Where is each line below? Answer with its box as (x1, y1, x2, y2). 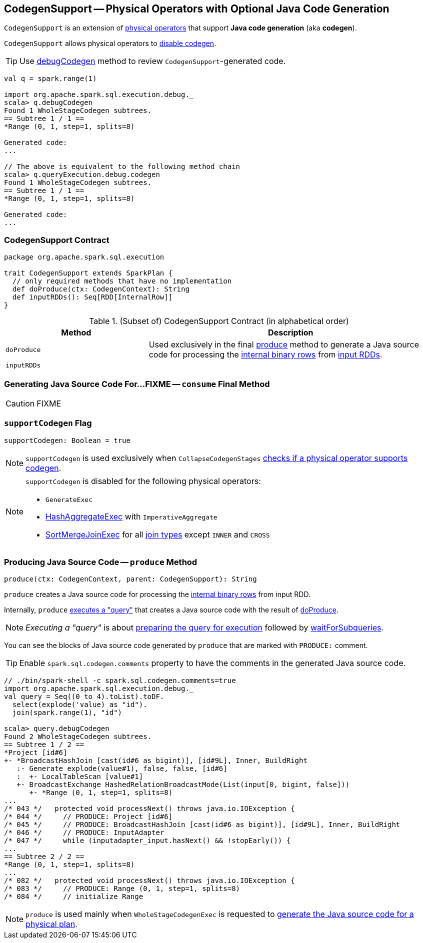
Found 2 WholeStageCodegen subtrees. (4, 732, 152, 741)
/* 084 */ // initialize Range (4, 892, 143, 901)
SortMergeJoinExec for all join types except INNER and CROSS (45, 529, 270, 539)
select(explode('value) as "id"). (12, 700, 147, 709)
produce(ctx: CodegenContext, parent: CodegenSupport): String (4, 575, 257, 583)
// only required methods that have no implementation (12, 277, 232, 285)
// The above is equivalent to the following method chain (4, 162, 240, 171)
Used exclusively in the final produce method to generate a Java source (148, 339, 419, 350)
